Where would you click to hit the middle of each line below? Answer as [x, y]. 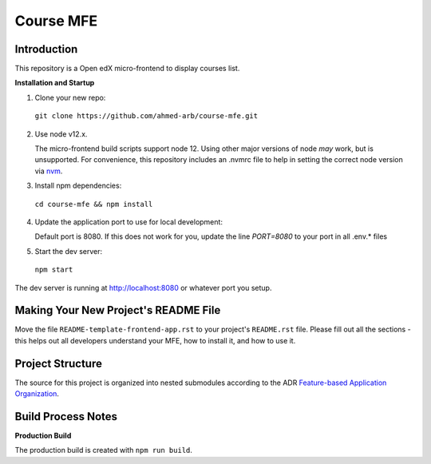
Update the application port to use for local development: [129, 222]
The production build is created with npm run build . [104, 450]
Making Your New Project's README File [118, 310]
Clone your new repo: [70, 97]
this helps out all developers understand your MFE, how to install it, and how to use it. [155, 340]
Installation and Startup [55, 83]
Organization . [37, 394]
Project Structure [59, 363]
